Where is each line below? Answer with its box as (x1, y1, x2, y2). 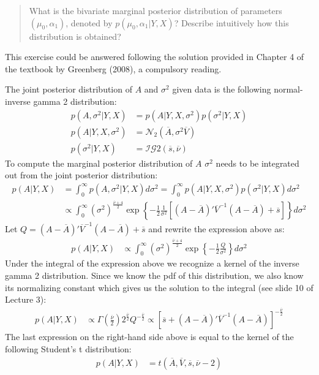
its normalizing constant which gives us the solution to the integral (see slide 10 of (5, 281, 313, 294)
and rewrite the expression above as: (148, 222, 285, 235)
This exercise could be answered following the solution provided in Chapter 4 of (5, 50, 304, 63)
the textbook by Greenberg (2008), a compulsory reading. (5, 62, 222, 75)
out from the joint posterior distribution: (5, 169, 158, 181)
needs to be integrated (216, 156, 299, 169)
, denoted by (66, 16, 113, 29)
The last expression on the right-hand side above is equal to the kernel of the (5, 330, 294, 343)
